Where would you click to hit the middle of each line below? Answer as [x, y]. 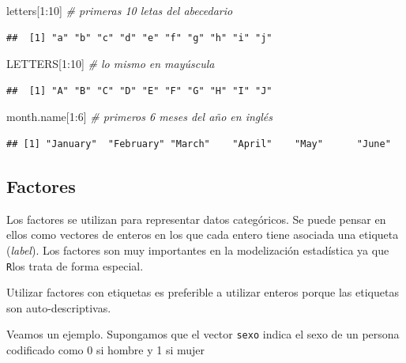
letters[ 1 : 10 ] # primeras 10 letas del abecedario [120, 10]
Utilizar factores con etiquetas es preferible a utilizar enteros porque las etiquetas [203, 292]
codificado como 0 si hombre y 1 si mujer [106, 350]
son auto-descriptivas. [59, 307]
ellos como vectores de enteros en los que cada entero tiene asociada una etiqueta [203, 234]
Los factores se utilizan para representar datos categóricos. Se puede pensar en [196, 219]
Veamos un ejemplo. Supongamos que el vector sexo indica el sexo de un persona [203, 334]
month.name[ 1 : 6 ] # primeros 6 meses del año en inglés [140, 117]
